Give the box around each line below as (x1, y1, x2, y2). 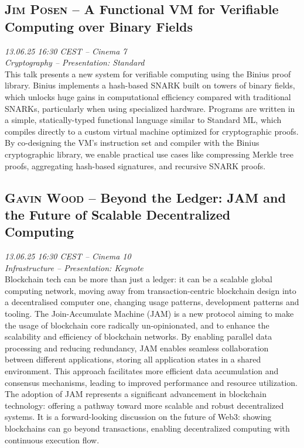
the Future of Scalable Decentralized (5, 205, 231, 223)
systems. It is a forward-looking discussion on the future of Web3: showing (5, 411, 272, 423)
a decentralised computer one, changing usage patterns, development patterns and (5, 296, 299, 308)
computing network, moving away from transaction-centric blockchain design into (5, 284, 296, 296)
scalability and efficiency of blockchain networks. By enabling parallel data (5, 330, 272, 343)
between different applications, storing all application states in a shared (5, 353, 261, 365)
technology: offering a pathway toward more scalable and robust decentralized (5, 399, 284, 411)
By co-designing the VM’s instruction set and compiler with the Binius (5, 136, 259, 149)
